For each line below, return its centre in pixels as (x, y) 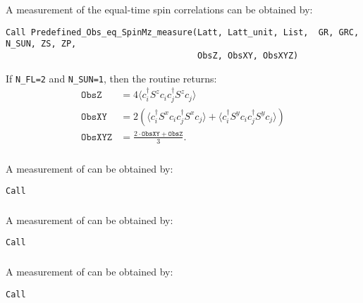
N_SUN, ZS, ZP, (41, 44)
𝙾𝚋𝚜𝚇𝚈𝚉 (97, 137)
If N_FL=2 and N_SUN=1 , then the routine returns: (111, 78)
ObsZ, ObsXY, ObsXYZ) (248, 55)
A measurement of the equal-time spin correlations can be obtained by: (159, 9)
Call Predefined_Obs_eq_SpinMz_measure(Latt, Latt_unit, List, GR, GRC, (183, 32)
